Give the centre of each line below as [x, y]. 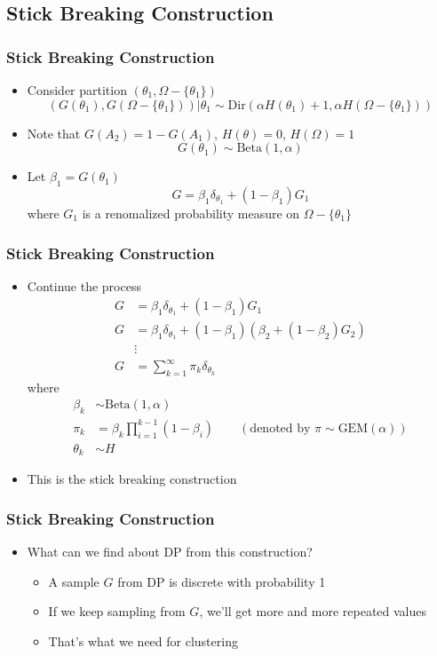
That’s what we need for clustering [143, 640]
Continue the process [84, 285]
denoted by [280, 428]
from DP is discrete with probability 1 [222, 581]
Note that [54, 133]
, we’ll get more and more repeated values [313, 611]
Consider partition [77, 90]
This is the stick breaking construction [132, 479]
